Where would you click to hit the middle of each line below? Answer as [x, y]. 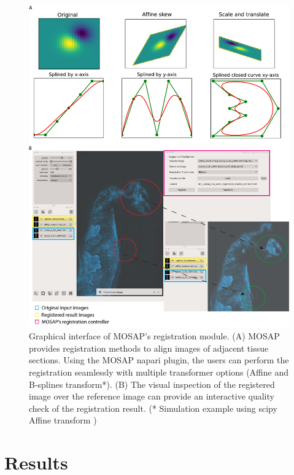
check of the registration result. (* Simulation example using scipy [153, 408]
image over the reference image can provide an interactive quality [152, 396]
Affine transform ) [63, 420]
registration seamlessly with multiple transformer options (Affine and [159, 372]
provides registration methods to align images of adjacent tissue [149, 348]
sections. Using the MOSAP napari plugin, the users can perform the [159, 360]
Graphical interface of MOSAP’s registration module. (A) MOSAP [154, 336]
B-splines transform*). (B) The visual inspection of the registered [152, 384]
